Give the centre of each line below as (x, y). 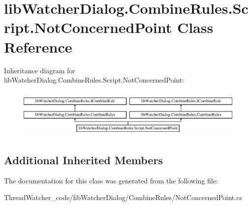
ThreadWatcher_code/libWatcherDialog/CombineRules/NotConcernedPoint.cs (123, 197)
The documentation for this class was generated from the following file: (111, 180)
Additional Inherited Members (83, 160)
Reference (38, 46)
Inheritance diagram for (40, 70)
